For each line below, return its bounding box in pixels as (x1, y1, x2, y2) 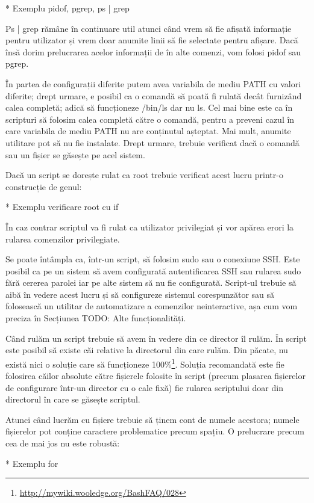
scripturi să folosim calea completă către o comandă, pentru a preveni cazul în (5, 113, 295, 125)
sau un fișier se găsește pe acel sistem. (5, 148, 145, 161)
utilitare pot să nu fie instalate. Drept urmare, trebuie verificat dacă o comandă (5, 136, 300, 149)
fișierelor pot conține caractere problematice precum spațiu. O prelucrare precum (5, 425, 304, 437)
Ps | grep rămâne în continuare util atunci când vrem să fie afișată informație (5, 22, 292, 34)
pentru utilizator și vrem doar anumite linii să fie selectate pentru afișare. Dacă (5, 34, 298, 46)
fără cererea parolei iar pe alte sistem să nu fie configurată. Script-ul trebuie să (5, 276, 297, 289)
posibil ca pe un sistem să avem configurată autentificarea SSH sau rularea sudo (5, 264, 301, 277)
